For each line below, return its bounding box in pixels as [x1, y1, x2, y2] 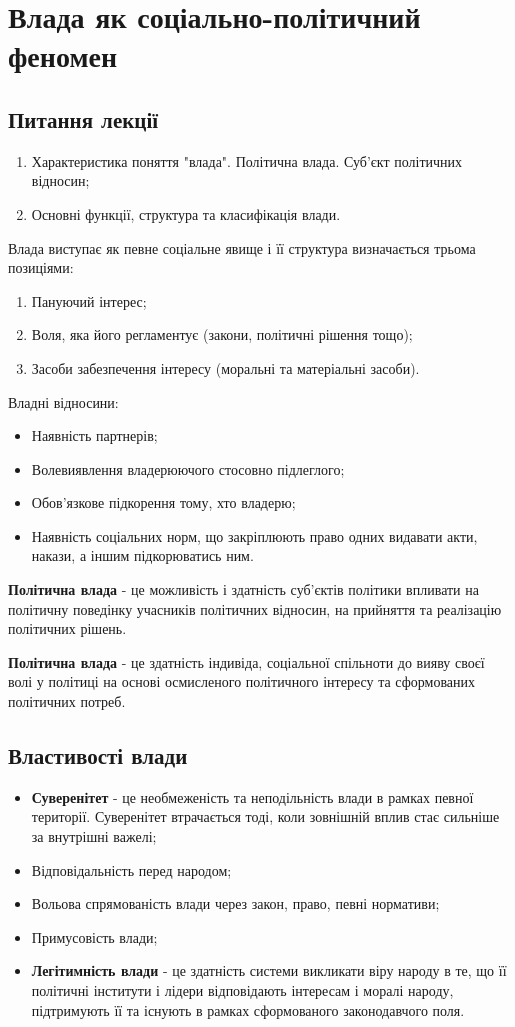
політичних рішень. [8, 618, 127, 639]
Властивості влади [8, 740, 188, 771]
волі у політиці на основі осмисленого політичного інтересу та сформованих [8, 671, 476, 692]
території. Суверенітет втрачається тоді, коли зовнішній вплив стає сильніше [31, 806, 500, 827]
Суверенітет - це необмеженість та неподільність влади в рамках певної [31, 786, 474, 807]
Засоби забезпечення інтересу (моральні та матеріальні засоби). [31, 357, 420, 378]
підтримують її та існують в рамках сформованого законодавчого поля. [31, 999, 465, 1020]
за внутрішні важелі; [31, 826, 157, 847]
